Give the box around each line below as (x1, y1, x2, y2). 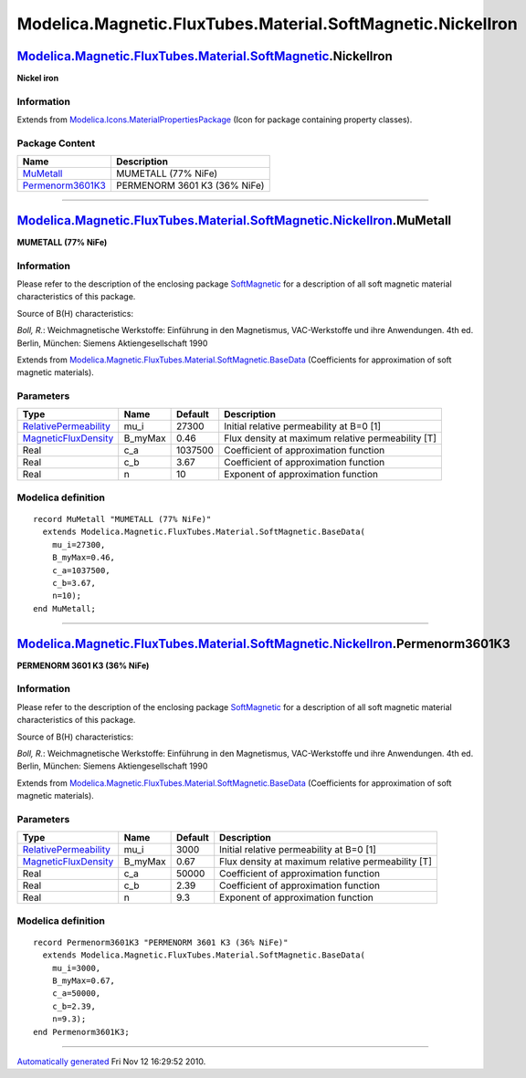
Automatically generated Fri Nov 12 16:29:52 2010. (16, 1056, 206, 1067)
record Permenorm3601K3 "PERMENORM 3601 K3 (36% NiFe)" (33, 937, 289, 947)
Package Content (16, 137, 96, 150)
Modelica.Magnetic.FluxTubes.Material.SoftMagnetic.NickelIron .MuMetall (16, 213, 452, 228)
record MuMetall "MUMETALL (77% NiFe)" (33, 514, 212, 525)
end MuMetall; (33, 603, 96, 613)
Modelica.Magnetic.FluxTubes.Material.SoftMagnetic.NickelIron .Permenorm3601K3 (16, 635, 510, 652)
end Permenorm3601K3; (33, 1027, 130, 1037)
